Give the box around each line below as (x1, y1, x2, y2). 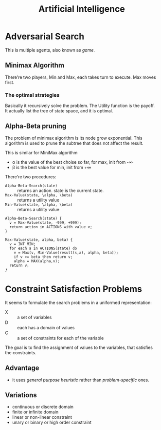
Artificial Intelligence (38, 3, 125, 15)
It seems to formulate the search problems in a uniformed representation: (5, 300, 152, 305)
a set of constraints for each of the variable (17, 335, 104, 341)
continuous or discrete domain (12, 404, 74, 410)
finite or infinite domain (12, 409, 59, 415)
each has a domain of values (17, 324, 75, 330)
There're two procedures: (5, 173, 56, 179)
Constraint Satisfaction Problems (5, 283, 143, 295)
